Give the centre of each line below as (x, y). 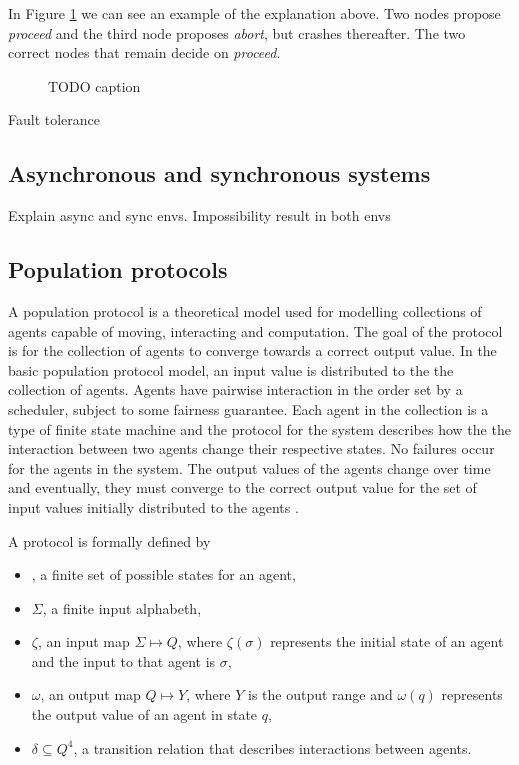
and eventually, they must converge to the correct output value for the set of (242, 487)
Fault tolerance (54, 119)
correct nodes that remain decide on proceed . (144, 52)
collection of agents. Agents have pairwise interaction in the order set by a (235, 389)
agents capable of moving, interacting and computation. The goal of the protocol (255, 330)
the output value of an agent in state (144, 714)
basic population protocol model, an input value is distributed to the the (231, 369)
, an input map (83, 641)
